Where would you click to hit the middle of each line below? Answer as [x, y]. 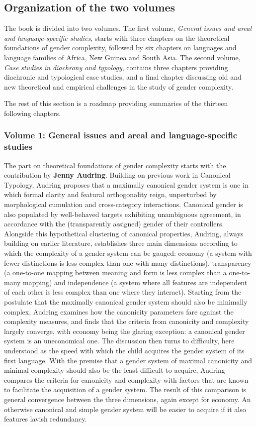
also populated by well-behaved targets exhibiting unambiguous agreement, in [123, 214]
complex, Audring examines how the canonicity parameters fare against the [119, 311]
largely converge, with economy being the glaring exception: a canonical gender [125, 331]
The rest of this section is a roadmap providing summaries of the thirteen [116, 103]
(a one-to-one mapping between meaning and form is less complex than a [115, 272]
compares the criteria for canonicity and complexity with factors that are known [126, 379]
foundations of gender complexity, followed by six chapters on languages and [120, 48]
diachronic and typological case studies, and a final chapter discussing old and [123, 77]
